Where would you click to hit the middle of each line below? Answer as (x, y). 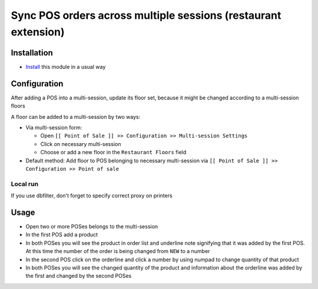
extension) (38, 32)
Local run (24, 184)
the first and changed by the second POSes (79, 276)
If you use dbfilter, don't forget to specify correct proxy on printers (92, 196)
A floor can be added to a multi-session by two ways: (76, 117)
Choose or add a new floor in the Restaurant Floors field (113, 152)
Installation (32, 53)
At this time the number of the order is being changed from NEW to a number (118, 251)
